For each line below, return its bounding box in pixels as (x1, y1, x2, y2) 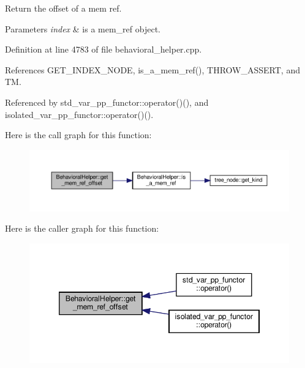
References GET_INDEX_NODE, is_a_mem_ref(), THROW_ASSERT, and (5, 63, 300, 76)
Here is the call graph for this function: (5, 128, 152, 141)
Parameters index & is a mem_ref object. (5, 22, 160, 35)
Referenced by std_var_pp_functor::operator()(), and (5, 95, 209, 108)
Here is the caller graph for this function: (5, 222, 159, 235)
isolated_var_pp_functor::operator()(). (5, 108, 154, 120)
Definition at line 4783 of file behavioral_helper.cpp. (5, 43, 202, 56)
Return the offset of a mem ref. (5, 2, 122, 14)
